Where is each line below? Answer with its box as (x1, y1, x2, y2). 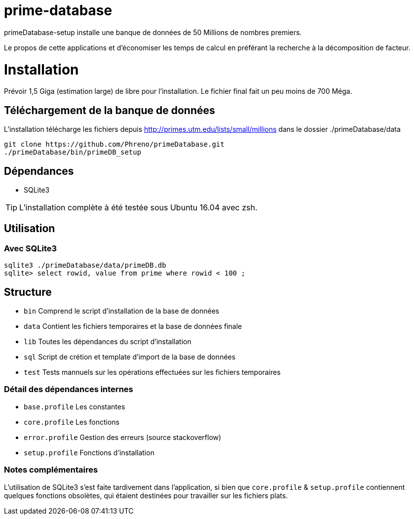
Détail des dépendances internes (4, 384, 133, 395)
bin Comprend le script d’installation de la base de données (24, 307, 220, 315)
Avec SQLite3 (4, 243, 57, 253)
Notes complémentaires (4, 465, 98, 475)
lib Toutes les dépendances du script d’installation (24, 337, 191, 346)
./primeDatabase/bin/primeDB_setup (4, 148, 142, 157)
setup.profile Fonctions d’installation (24, 448, 154, 457)
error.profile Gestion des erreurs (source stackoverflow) (24, 433, 222, 441)
